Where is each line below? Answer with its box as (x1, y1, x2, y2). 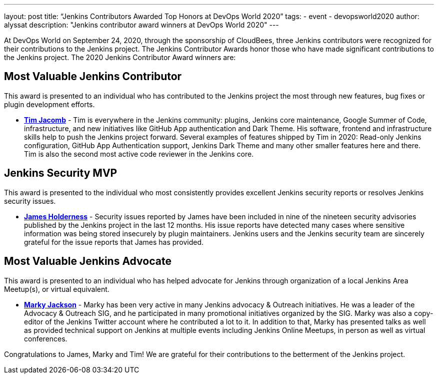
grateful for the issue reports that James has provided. (24, 237, 204, 246)
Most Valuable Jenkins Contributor (4, 70, 182, 83)
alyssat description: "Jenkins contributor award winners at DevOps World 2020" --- (4, 21, 279, 29)
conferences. (24, 334, 67, 343)
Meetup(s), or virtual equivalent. (4, 284, 109, 293)
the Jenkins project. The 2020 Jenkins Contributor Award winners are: (4, 53, 236, 62)
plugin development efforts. (4, 100, 95, 109)
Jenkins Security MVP (4, 167, 117, 180)
